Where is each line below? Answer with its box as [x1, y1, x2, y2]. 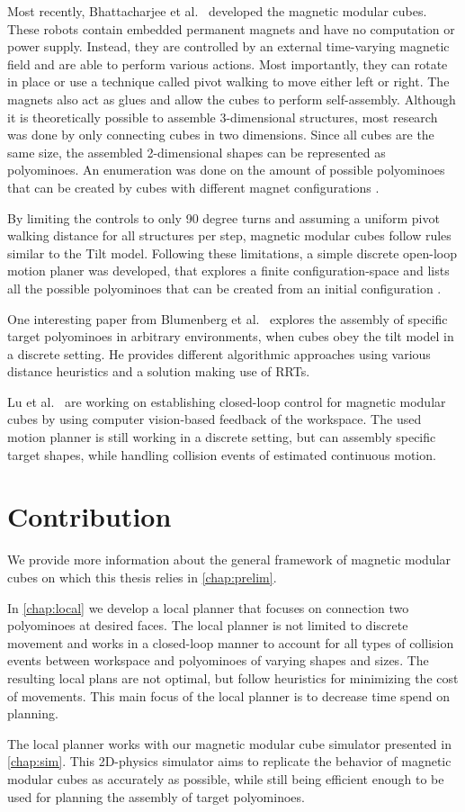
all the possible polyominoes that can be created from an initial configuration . [7, 278, 442, 297]
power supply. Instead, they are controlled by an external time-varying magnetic [7, 37, 450, 56]
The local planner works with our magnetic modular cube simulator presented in [7, 734, 452, 753]
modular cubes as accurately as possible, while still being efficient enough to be [7, 769, 444, 788]
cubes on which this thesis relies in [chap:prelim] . [7, 567, 277, 586]
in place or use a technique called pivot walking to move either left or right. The [7, 72, 450, 91]
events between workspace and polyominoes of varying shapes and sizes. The [7, 651, 429, 670]
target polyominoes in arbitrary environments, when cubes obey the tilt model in [7, 327, 454, 346]
